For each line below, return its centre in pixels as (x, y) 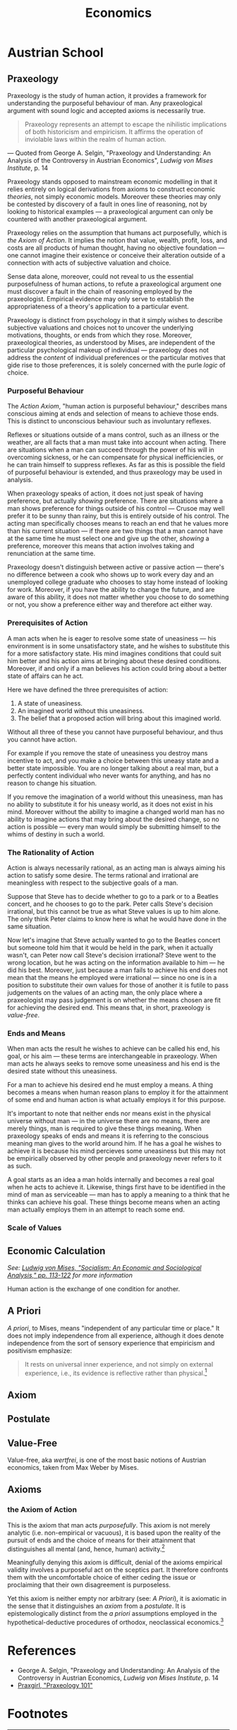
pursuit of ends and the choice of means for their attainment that (101, 1540)
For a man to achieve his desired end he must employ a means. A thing (110, 1085)
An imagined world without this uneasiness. (81, 710)
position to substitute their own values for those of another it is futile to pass (118, 985)
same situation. (29, 926)
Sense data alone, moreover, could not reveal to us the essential (101, 276)
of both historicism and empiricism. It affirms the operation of (114, 132)
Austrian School (55, 53)
